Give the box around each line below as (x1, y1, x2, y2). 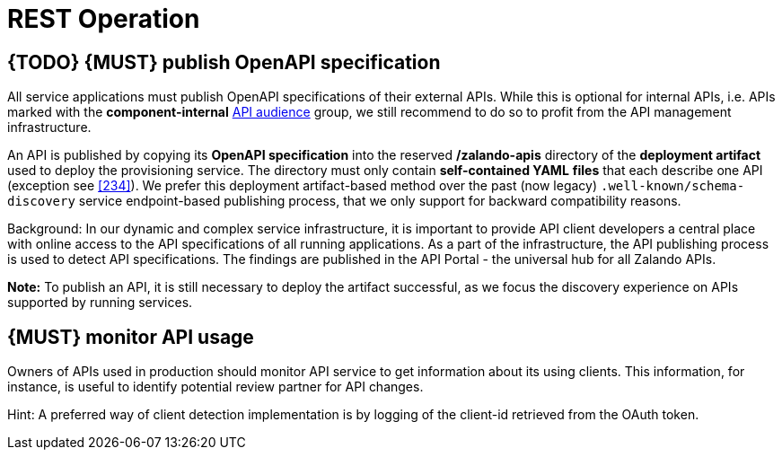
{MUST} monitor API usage (7, 325, 254, 348)
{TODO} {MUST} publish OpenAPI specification (7, 50, 441, 74)
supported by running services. (7, 294, 193, 311)
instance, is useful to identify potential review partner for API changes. (7, 379, 424, 395)
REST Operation (7, 4, 200, 34)
